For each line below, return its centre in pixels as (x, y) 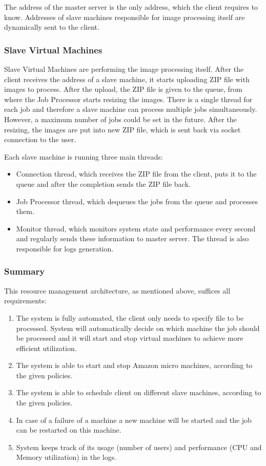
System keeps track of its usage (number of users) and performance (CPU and (139, 447)
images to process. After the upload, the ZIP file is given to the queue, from (123, 89)
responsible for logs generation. (65, 248)
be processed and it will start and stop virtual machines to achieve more (130, 338)
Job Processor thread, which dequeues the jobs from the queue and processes (137, 201)
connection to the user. (40, 139)
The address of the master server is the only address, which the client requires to (131, 7)
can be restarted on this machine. (69, 430)
